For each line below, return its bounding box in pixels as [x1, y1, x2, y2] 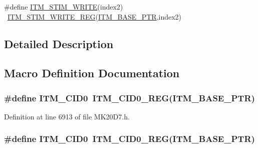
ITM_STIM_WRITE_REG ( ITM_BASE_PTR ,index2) [8, 11, 182, 22]
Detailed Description [4, 36, 114, 51]
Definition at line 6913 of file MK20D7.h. [4, 111, 130, 121]
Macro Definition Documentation [4, 65, 180, 81]
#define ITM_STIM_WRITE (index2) [4, 2, 123, 12]
